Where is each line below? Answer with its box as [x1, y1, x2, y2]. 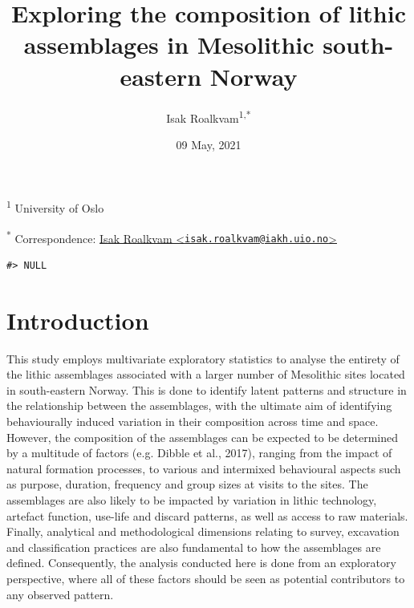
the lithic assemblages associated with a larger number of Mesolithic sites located [6, 366, 405, 383]
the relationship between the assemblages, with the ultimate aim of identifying [6, 397, 392, 414]
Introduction [6, 303, 149, 336]
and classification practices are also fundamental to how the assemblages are [6, 538, 381, 555]
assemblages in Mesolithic [23, 28, 315, 61]
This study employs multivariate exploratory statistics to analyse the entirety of [6, 350, 400, 367]
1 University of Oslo [6, 197, 104, 216]
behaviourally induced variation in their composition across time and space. [6, 413, 379, 429]
